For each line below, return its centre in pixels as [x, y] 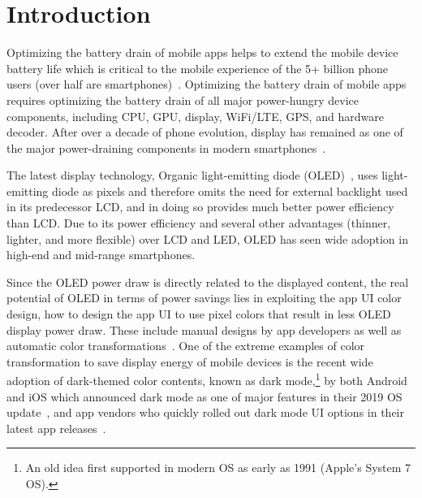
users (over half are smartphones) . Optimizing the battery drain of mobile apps [207, 84]
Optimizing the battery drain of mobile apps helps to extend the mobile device [202, 52]
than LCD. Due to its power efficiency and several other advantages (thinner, [199, 223]
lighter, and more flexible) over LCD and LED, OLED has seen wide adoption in [207, 238]
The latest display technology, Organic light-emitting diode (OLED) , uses [192, 175]
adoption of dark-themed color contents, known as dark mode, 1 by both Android [207, 379]
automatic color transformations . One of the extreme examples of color [186, 346]
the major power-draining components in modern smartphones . [166, 147]
